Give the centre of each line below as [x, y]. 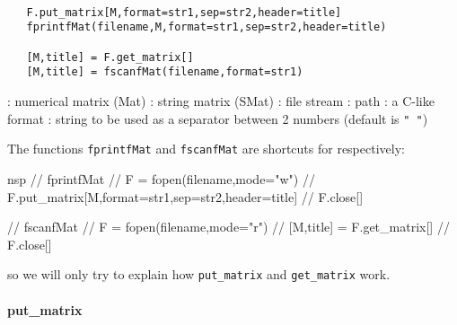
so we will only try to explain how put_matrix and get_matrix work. [199, 274]
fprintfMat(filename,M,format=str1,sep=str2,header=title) [207, 27]
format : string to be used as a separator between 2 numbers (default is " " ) [218, 118]
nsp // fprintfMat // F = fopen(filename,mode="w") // [161, 178]
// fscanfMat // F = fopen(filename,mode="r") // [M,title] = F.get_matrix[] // [228, 227]
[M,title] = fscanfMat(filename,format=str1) [165, 72]
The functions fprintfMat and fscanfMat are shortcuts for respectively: [206, 149]
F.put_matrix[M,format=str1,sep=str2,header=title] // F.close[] [185, 196]
